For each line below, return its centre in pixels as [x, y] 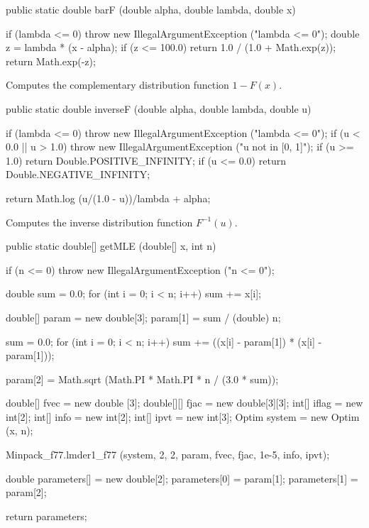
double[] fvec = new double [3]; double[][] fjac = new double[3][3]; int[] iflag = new [184, 403]
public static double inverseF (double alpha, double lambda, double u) [159, 108]
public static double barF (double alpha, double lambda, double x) [151, 9]
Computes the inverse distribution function [99, 222]
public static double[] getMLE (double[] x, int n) [111, 246]
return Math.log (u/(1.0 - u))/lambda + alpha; [108, 198]
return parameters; [46, 516]
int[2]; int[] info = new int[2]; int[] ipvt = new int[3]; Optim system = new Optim [183, 416]
